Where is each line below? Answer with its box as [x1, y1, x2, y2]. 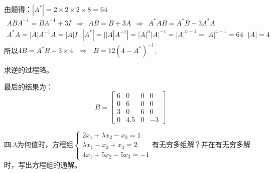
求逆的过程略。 [4, 64, 53, 75]
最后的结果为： [4, 81, 53, 91]
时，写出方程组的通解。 [4, 159, 81, 170]
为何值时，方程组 [17, 139, 74, 149]
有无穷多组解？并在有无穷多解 [152, 139, 250, 149]
